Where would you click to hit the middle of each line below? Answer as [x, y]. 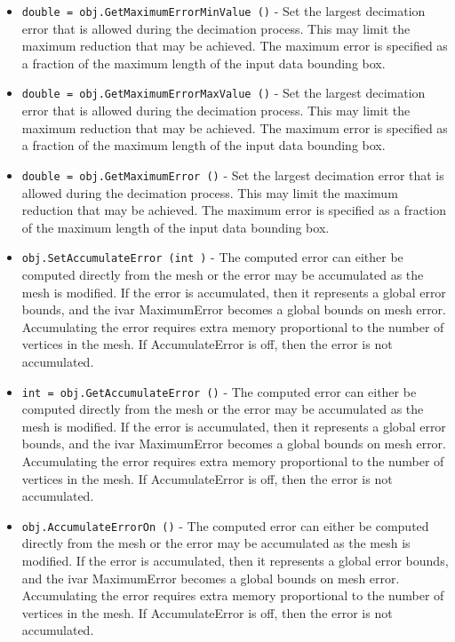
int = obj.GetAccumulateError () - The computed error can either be [219, 391]
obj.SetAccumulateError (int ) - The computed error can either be [212, 257]
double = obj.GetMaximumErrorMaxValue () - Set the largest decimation [224, 93]
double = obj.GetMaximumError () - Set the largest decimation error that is [233, 174]
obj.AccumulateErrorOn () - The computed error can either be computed [225, 525]
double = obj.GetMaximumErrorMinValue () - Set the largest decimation [224, 11]
